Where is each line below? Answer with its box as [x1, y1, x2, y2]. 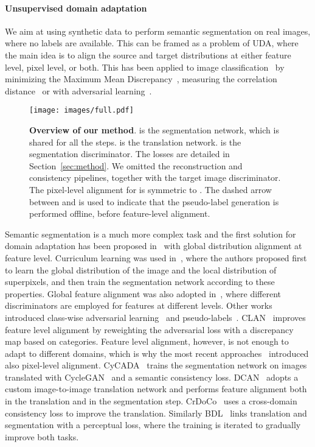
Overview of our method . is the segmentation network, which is [29, 124, 279, 136]
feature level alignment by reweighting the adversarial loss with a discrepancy [5, 323, 294, 336]
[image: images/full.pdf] [29, 106, 134, 115]
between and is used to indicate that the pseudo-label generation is [29, 195, 279, 208]
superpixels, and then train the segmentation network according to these [5, 275, 275, 288]
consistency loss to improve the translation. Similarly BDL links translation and [5, 406, 307, 419]
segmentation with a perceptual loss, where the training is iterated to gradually [5, 418, 301, 431]
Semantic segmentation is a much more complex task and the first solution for [5, 227, 296, 240]
